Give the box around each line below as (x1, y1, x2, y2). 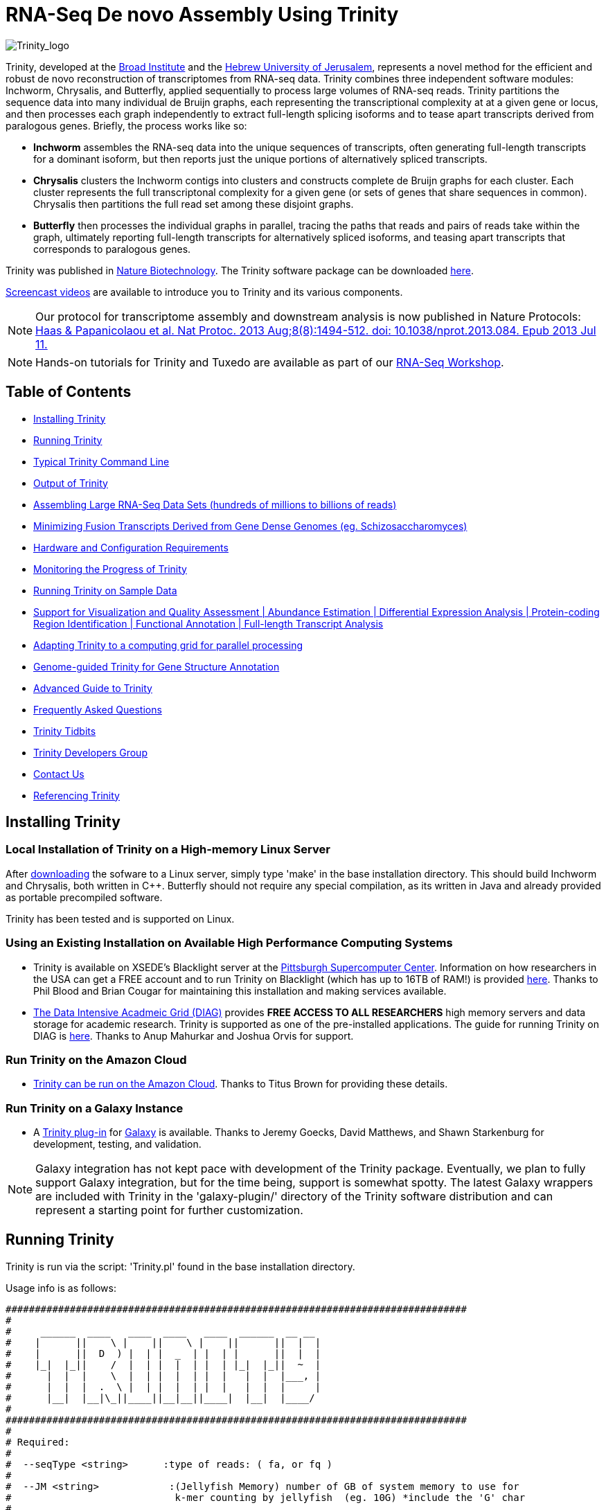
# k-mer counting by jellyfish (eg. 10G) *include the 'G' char (6, 1491, 526, 1503)
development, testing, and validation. (33, 1138, 202, 1151)
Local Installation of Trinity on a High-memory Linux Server (6, 842, 330, 857)
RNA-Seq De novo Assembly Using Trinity (6, 3, 399, 26)
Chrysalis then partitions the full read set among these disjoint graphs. (33, 197, 354, 210)
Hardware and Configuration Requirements (33, 541, 229, 553)
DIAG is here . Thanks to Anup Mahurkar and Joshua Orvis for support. (33, 1029, 354, 1042)
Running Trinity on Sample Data (33, 584, 177, 596)
